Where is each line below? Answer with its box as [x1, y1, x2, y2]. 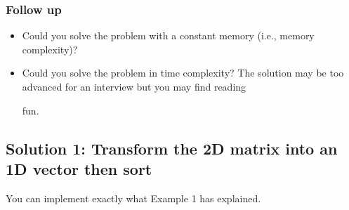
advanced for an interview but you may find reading [22, 79, 246, 93]
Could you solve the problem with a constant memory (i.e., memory [22, 28, 315, 43]
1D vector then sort [6, 157, 152, 179]
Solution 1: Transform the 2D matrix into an [6, 137, 338, 159]
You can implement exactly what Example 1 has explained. [6, 190, 261, 205]
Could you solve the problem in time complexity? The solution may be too [22, 65, 344, 80]
